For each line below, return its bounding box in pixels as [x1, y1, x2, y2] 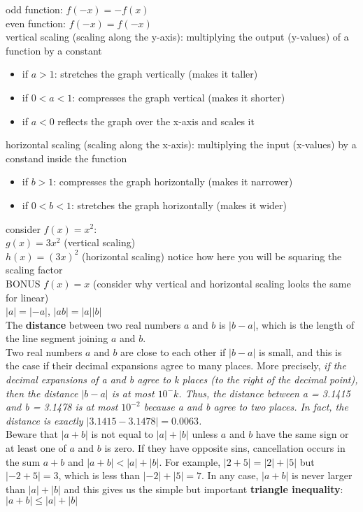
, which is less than [58, 468, 140, 483]
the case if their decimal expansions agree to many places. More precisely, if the [6, 358, 346, 373]
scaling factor [6, 262, 63, 277]
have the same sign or [255, 427, 349, 441]
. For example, [159, 454, 221, 469]
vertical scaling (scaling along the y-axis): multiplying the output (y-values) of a [6, 29, 349, 44]
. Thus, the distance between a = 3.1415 [178, 385, 350, 400]
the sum [6, 454, 41, 469]
